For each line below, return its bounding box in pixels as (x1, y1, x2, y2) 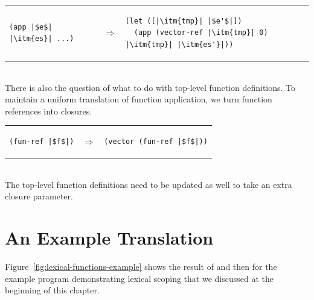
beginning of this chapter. (5, 284, 100, 296)
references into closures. (5, 104, 92, 117)
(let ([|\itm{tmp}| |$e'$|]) (125, 16, 242, 25)
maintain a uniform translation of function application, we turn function (5, 93, 272, 105)
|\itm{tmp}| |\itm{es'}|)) (125, 40, 234, 49)
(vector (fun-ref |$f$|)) (104, 137, 208, 146)
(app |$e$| (9, 22, 53, 31)
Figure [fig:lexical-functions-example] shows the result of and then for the (5, 260, 277, 273)
